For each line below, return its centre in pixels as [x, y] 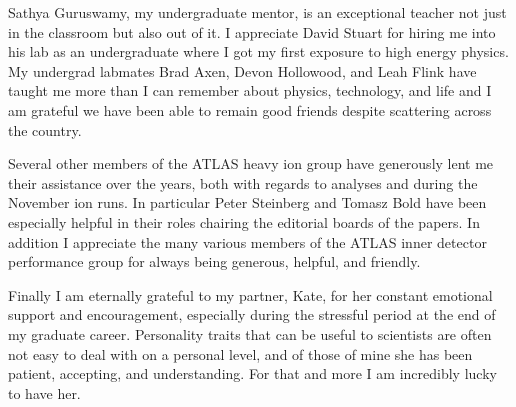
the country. [45, 129]
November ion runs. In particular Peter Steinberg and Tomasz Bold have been [247, 202]
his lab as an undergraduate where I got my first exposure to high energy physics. [258, 51]
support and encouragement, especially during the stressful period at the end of [252, 314]
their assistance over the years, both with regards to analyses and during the [243, 182]
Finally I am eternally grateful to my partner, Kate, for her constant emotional [250, 294]
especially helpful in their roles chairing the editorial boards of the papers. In [244, 221]
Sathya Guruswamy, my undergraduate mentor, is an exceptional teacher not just [257, 12]
